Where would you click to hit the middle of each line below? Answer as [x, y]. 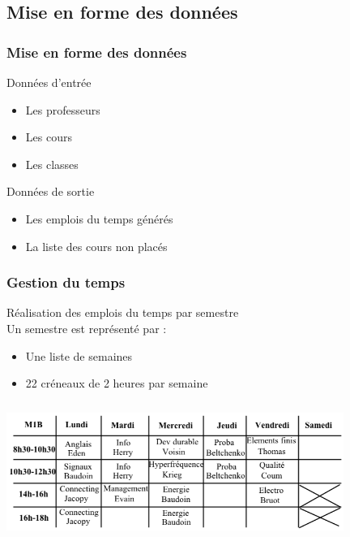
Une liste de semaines [79, 355]
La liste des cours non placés [96, 246]
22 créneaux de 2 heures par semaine [117, 383]
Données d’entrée [49, 82]
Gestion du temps [66, 282]
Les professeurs [63, 109]
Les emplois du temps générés [99, 218]
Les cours [49, 137]
